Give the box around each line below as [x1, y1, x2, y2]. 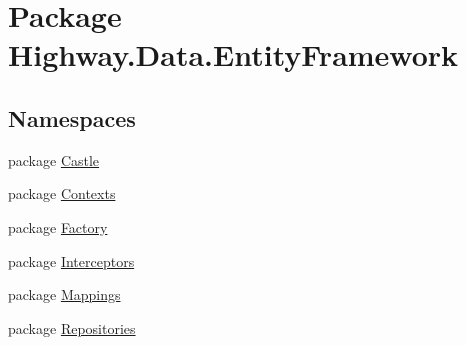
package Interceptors [8, 250, 135, 271]
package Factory [8, 216, 108, 237]
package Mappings [8, 284, 121, 305]
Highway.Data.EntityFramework [8, 34, 459, 75]
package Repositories [8, 317, 136, 338]
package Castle [8, 149, 100, 170]
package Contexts [8, 183, 116, 204]
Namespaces [8, 102, 136, 133]
